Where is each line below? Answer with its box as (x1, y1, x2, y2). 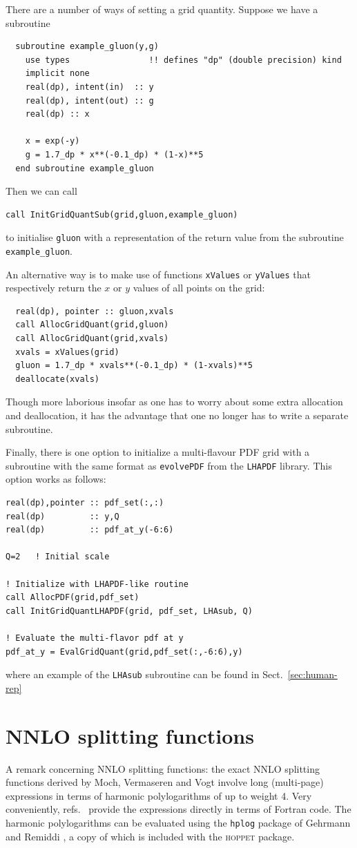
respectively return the (6, 280, 102, 295)
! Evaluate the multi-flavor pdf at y (6, 633, 184, 643)
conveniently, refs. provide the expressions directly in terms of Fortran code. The (6, 802, 351, 816)
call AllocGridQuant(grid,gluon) (15, 320, 169, 330)
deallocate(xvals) (15, 374, 100, 384)
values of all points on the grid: (133, 280, 265, 295)
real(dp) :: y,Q (6, 511, 119, 521)
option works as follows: (6, 472, 106, 486)
